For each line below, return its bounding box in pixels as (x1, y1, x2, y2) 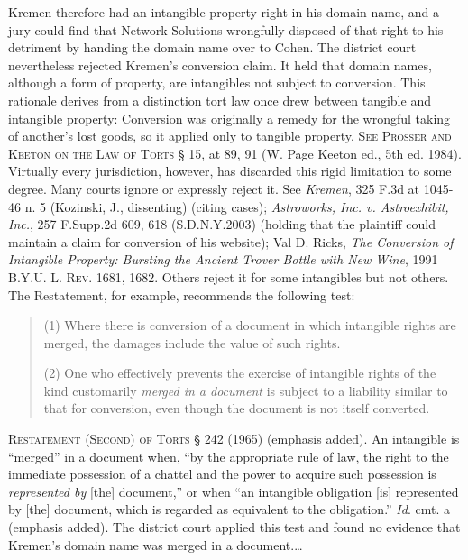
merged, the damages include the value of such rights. (43, 333, 341, 352)
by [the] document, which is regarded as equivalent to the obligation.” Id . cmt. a (8, 500, 450, 519)
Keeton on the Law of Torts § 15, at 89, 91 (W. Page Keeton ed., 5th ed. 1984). (8, 143, 462, 162)
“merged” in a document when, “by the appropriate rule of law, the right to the (8, 446, 449, 465)
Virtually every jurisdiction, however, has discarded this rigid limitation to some (8, 161, 452, 180)
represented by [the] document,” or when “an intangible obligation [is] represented (8, 482, 459, 500)
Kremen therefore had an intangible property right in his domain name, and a (8, 3, 439, 21)
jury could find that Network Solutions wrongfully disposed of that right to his (8, 20, 444, 39)
